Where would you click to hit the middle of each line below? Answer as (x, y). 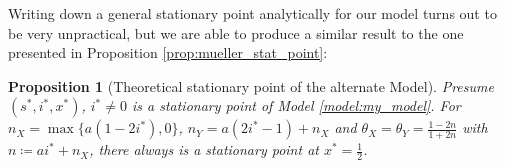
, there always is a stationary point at (204, 149)
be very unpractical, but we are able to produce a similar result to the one (236, 32)
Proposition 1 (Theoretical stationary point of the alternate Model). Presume (251, 85)
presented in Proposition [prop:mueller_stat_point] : (168, 52)
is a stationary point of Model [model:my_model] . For (296, 105)
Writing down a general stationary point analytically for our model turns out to (252, 13)
